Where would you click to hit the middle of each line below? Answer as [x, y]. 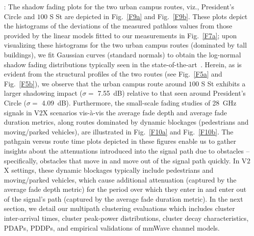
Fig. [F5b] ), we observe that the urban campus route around [95, 83]
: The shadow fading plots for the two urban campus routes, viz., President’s [119, 6]
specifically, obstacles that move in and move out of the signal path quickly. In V [126, 160]
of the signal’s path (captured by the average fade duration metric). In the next [124, 198]
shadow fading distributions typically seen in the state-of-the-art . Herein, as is [123, 64]
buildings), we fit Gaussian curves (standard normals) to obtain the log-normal [123, 54]
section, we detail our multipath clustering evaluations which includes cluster [120, 208]
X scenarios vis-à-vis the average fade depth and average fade [135, 112]
